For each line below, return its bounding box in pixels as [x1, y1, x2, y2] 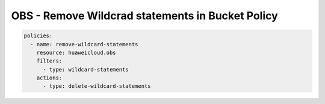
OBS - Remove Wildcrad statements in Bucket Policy [11, 9, 278, 22]
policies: [23, 32, 53, 39]
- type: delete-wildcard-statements [43, 83, 151, 90]
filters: [36, 58, 63, 64]
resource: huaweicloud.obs [36, 49, 117, 56]
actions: [36, 75, 63, 81]
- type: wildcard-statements [43, 66, 129, 73]
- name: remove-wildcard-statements [30, 41, 138, 47]
